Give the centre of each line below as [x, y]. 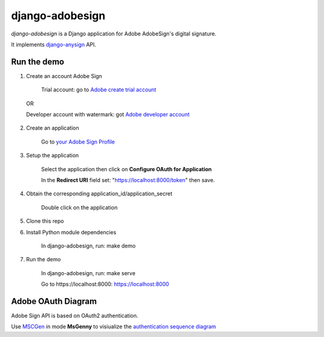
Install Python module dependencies [71, 232]
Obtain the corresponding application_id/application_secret [99, 194]
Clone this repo [45, 221]
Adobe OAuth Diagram [54, 301]
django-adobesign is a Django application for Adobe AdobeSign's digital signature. [114, 34]
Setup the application [52, 156]
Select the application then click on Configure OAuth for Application [127, 169]
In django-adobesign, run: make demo [88, 246]
